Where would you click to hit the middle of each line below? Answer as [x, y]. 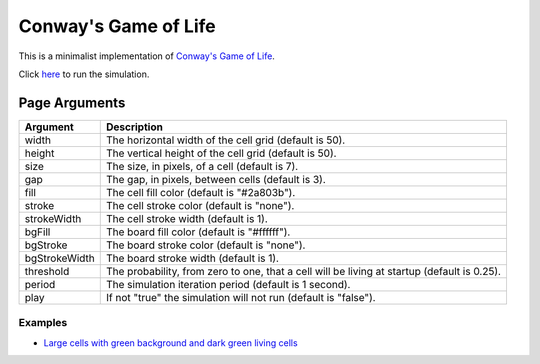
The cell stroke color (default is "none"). [200, 205]
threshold [47, 271]
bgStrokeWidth [59, 258]
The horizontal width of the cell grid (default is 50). [225, 140]
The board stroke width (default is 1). [192, 258]
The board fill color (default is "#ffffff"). [198, 232]
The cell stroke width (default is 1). [187, 218]
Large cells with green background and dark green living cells [171, 342]
